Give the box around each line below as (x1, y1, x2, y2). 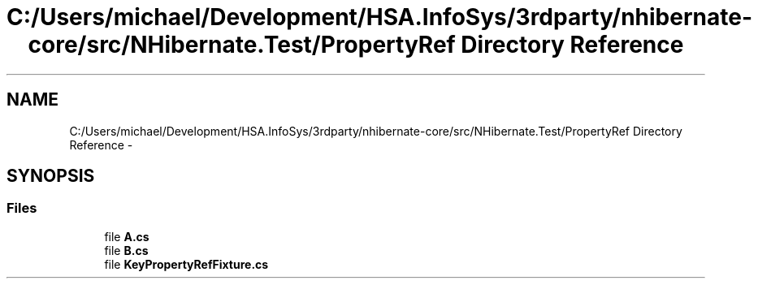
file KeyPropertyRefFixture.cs (104, 257, 269, 271)
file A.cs (104, 229, 149, 244)
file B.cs (104, 243, 149, 257)
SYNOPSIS (6, 166, 95, 187)
